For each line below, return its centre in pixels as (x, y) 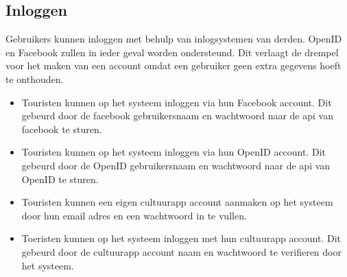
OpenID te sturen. (60, 179)
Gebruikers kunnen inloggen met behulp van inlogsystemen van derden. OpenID (174, 39)
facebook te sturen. (62, 129)
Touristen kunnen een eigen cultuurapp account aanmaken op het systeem (177, 202)
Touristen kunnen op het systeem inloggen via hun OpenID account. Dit (174, 152)
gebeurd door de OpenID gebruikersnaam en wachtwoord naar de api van (176, 165)
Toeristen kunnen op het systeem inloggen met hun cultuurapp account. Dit (181, 238)
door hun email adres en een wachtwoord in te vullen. (134, 215)
